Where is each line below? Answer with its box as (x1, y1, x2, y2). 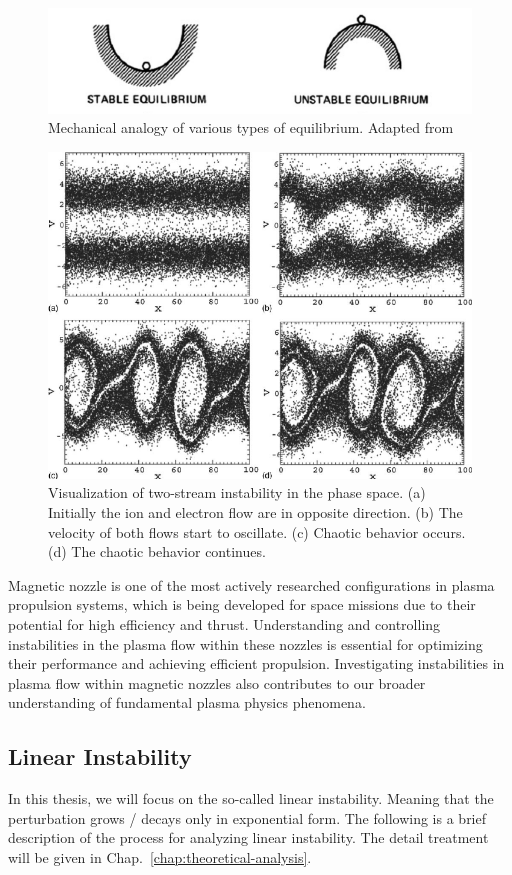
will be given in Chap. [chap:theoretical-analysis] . (8, 846, 312, 867)
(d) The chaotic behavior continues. (48, 541, 266, 562)
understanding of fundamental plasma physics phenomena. (8, 692, 366, 713)
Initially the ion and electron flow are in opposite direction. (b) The (48, 502, 463, 523)
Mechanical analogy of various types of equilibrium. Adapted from (48, 117, 454, 138)
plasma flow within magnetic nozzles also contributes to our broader (8, 672, 426, 693)
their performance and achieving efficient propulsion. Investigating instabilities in (8, 653, 505, 674)
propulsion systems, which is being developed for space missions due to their (8, 594, 476, 615)
